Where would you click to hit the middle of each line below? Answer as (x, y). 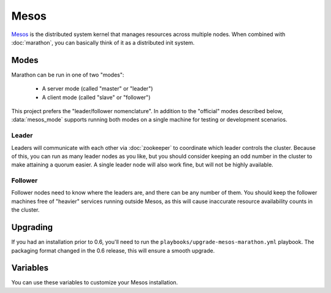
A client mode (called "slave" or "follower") (96, 97)
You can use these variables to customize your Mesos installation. (95, 283)
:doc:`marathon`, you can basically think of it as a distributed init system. (103, 42)
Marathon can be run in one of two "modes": (68, 75)
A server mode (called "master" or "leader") (97, 89)
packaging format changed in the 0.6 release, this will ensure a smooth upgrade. (113, 250)
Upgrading (32, 227)
